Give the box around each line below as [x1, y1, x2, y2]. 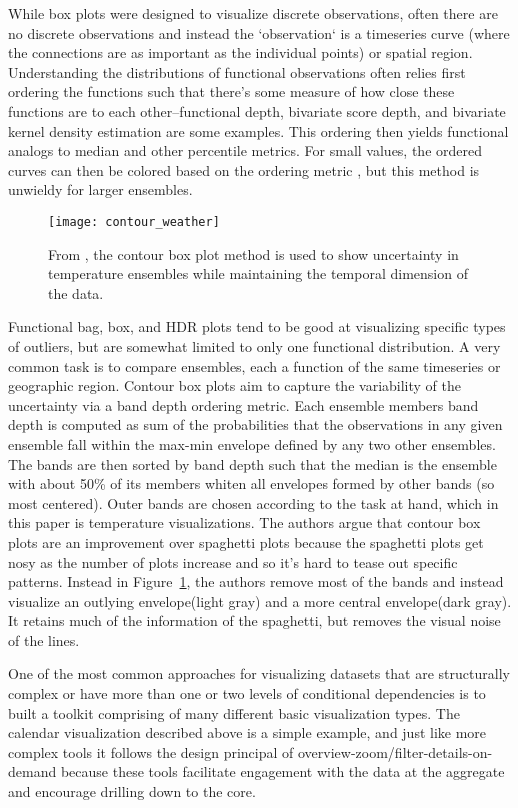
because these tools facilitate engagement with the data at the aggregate [60, 761, 505, 782]
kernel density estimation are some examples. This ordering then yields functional [8, 120, 509, 141]
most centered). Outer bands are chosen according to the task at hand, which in [8, 492, 499, 513]
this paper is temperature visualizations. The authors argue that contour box [8, 512, 481, 533]
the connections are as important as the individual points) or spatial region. [8, 42, 473, 63]
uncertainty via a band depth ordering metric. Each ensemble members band [8, 394, 479, 415]
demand [8, 761, 57, 782]
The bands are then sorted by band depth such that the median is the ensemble [8, 453, 497, 474]
